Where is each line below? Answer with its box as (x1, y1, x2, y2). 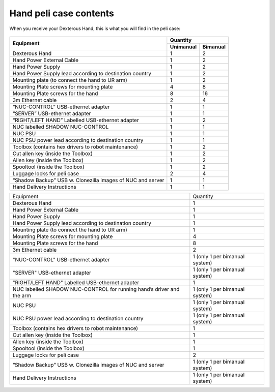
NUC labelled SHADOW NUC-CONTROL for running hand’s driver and (12, 285, 180, 292)
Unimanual (170, 43, 197, 50)
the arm (12, 292, 32, 299)
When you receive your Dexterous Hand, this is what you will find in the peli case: (9, 25, 181, 32)
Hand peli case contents (9, 8, 114, 19)
